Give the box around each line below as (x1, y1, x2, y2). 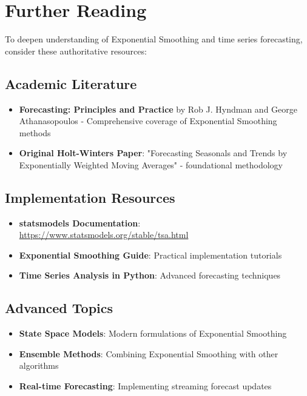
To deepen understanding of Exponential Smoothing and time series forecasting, (5, 33, 303, 45)
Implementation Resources (5, 188, 175, 206)
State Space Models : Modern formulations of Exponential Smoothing (19, 327, 287, 340)
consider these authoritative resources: (5, 44, 147, 57)
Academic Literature (5, 74, 137, 93)
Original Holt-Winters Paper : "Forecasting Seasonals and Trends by (19, 147, 288, 159)
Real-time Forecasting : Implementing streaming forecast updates (19, 380, 272, 392)
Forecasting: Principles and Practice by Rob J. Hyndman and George (19, 102, 298, 115)
